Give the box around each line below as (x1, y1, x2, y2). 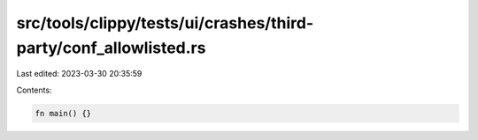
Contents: (16, 85, 52, 95)
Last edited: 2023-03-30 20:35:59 (16, 69, 143, 79)
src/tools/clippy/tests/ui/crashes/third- (16, 13, 314, 33)
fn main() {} (35, 108, 92, 118)
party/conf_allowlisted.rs (16, 38, 206, 57)
